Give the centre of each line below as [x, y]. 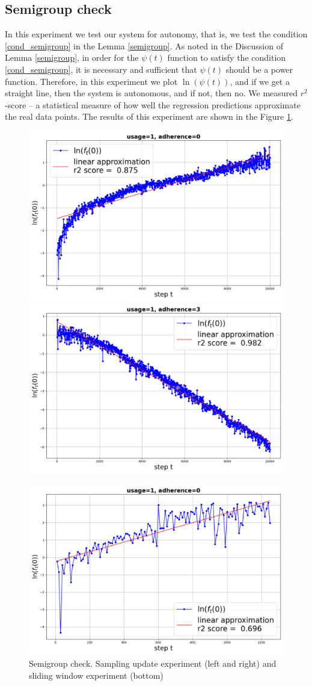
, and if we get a [260, 81]
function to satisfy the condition [227, 57]
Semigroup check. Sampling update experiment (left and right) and [153, 663]
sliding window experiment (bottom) [96, 675]
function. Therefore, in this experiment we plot [91, 81]
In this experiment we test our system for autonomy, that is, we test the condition [156, 34]
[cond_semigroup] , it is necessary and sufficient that [101, 69]
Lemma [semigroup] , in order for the [72, 57]
